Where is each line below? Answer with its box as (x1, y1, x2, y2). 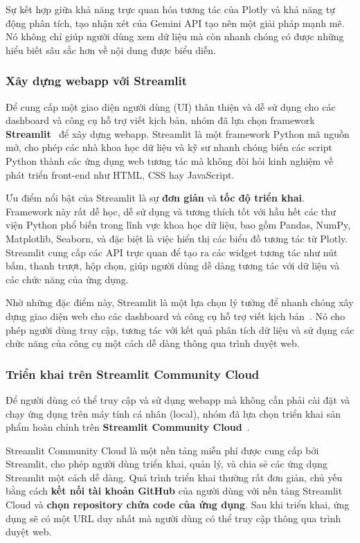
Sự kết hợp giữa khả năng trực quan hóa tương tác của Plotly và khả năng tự (6, 2, 335, 16)
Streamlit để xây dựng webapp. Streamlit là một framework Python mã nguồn (6, 126, 350, 141)
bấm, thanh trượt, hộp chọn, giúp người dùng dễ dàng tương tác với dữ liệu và (6, 258, 340, 273)
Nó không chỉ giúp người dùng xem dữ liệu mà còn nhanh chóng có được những (6, 29, 344, 44)
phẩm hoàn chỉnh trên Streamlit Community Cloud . (6, 420, 250, 434)
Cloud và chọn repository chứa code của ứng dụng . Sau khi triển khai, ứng (6, 497, 350, 512)
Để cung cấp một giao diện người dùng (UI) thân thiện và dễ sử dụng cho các (6, 99, 336, 114)
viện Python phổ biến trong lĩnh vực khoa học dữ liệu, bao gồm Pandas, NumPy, (6, 217, 351, 232)
